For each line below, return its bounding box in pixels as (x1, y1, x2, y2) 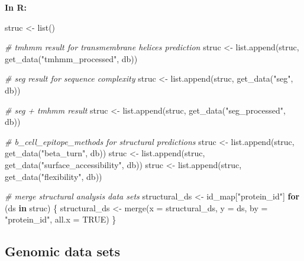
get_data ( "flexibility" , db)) (5, 170, 102, 182)
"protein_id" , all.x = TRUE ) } (5, 213, 117, 225)
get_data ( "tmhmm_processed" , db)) (5, 52, 138, 65)
